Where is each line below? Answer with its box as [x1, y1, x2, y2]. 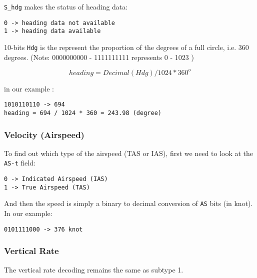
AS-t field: [4, 157, 35, 168]
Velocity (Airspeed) [4, 128, 84, 140]
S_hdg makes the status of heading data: [4, 1, 128, 11]
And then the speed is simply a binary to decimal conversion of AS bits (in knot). [4, 198, 253, 208]
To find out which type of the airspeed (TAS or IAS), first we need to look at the [4, 147, 253, 158]
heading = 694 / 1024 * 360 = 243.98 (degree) [4, 109, 161, 116]
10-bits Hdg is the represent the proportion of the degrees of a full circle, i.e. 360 [4, 41, 249, 52]
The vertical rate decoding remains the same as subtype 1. [4, 264, 183, 274]
